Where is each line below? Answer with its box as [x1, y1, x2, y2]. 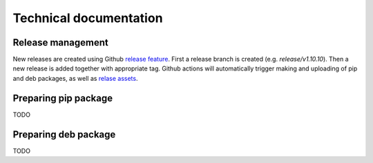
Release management [12, 37, 108, 48]
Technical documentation [12, 10, 163, 26]
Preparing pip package [12, 92, 113, 104]
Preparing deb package [12, 128, 116, 140]
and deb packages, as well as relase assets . [12, 74, 138, 82]
